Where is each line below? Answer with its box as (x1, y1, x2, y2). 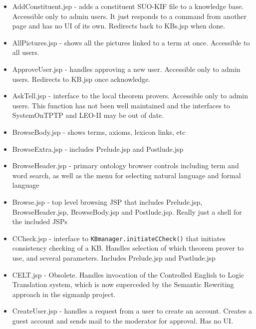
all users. (12, 47, 39, 57)
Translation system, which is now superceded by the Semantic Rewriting (12, 279, 234, 290)
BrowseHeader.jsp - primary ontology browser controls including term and (12, 160, 239, 171)
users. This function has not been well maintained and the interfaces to (12, 100, 230, 110)
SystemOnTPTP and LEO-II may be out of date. (12, 110, 164, 120)
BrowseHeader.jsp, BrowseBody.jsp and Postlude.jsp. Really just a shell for (12, 206, 242, 217)
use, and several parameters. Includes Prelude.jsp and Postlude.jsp (12, 252, 216, 263)
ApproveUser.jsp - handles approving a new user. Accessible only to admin (12, 63, 241, 74)
